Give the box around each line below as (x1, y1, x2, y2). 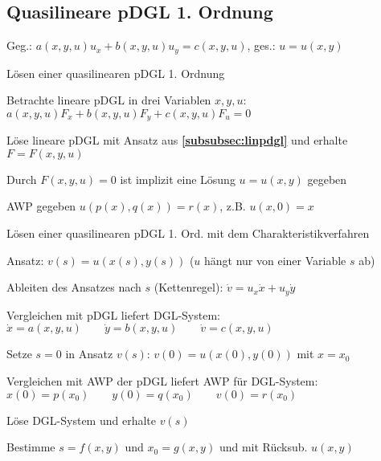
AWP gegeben (6, 198, 76, 214)
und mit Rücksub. (219, 439, 308, 455)
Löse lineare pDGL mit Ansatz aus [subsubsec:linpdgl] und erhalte (6, 132, 348, 149)
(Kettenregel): (154, 279, 223, 296)
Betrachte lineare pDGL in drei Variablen (6, 92, 211, 108)
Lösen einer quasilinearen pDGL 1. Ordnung (6, 64, 225, 81)
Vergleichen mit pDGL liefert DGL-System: (6, 306, 220, 323)
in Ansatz (65, 345, 113, 362)
